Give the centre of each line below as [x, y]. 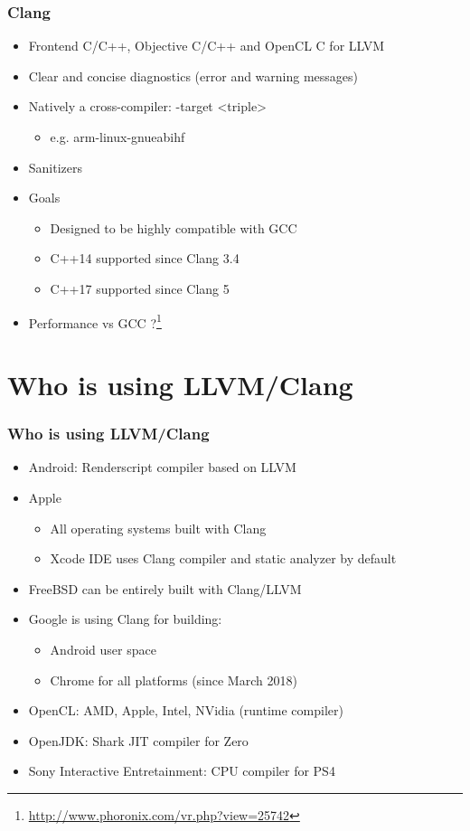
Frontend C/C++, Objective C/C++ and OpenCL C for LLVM [207, 46]
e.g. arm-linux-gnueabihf [117, 137]
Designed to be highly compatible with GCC [174, 227]
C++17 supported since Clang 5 [140, 288]
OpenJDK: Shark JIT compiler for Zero [138, 740]
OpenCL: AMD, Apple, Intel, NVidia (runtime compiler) [186, 710]
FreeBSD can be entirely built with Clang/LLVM [165, 588]
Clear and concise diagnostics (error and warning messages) [193, 76]
